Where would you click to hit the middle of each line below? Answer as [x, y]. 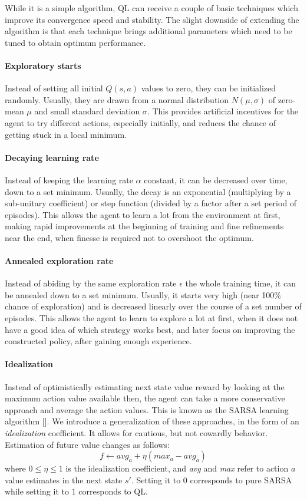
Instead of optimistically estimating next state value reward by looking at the [145, 386]
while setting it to [37, 491]
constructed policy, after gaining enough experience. [98, 341]
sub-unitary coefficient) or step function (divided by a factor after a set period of [151, 203]
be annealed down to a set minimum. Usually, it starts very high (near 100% [143, 294]
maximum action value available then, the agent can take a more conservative [145, 398]
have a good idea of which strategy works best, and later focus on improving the [150, 329]
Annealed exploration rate [59, 261]
